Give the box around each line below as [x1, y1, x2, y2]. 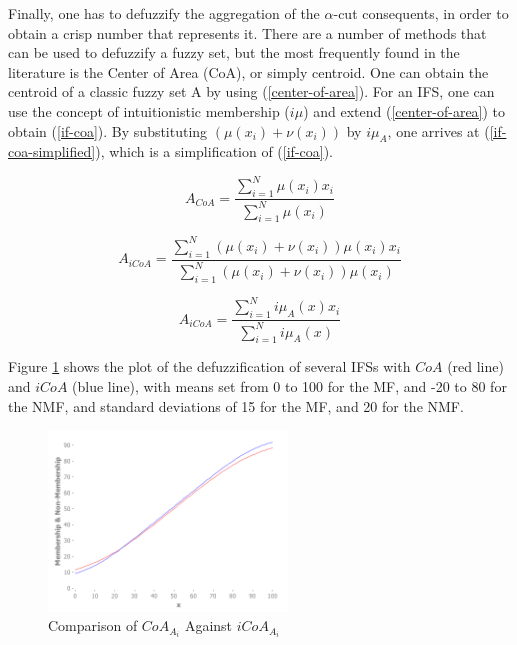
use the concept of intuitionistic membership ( [8, 100, 290, 121]
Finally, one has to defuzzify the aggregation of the [8, 3, 320, 23]
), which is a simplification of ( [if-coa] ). [95, 141, 333, 162]
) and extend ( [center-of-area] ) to [303, 100, 506, 121]
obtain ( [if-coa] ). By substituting [8, 120, 208, 141]
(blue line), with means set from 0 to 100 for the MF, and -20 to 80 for [72, 375, 507, 396]
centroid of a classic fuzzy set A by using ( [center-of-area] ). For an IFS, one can [8, 81, 495, 102]
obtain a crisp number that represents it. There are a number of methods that [8, 22, 487, 43]
